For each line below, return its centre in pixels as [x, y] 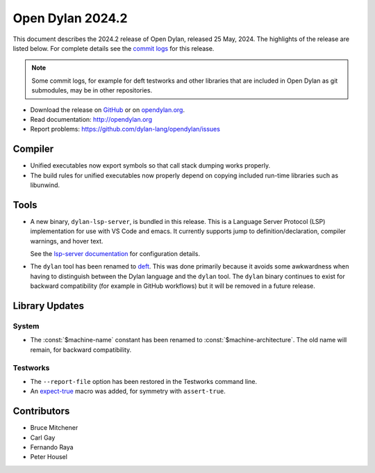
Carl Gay [43, 438]
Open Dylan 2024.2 [70, 18]
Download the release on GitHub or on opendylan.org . [108, 110]
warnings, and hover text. [67, 241]
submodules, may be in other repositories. [92, 90]
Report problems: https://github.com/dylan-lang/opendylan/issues [125, 129]
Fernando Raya [52, 447]
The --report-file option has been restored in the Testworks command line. [143, 381]
